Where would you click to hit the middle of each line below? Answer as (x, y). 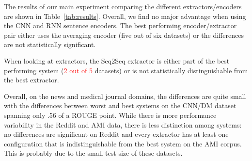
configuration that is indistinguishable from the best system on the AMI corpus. (123, 143)
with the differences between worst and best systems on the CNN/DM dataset (120, 105)
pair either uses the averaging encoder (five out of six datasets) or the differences (124, 35)
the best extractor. (31, 80)
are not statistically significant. (50, 44)
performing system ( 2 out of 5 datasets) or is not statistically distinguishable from (126, 70)
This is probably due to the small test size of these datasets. (93, 153)
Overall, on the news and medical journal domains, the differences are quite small (125, 96)
